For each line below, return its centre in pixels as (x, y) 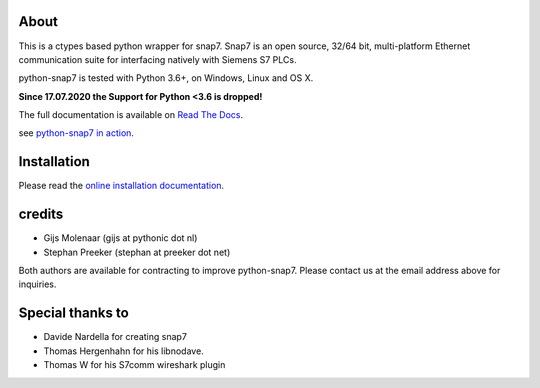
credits (41, 214)
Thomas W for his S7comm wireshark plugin (134, 365)
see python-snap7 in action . (76, 133)
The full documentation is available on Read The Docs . (131, 115)
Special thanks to (73, 313)
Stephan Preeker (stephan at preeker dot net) (137, 252)
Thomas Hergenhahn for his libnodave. (123, 351)
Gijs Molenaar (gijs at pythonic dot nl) (120, 238)
